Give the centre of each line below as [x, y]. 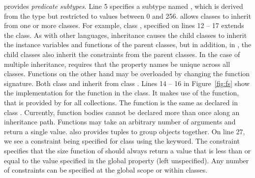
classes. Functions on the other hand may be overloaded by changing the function [127, 74]
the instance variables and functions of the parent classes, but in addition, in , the [128, 44]
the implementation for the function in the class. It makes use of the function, [122, 93]
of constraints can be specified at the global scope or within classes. [106, 170]
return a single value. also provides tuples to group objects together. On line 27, [125, 131]
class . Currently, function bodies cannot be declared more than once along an [122, 112]
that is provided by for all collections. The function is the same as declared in [121, 102]
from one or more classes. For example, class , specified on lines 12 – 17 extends [124, 25]
